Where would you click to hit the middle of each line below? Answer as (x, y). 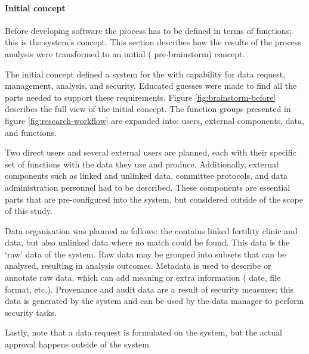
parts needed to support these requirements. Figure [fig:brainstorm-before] (140, 97)
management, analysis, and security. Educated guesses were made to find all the (151, 86)
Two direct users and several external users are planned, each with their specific (151, 152)
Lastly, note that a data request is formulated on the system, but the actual (143, 332)
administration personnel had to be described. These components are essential (148, 187)
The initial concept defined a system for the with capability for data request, (145, 74)
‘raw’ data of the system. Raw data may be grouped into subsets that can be (146, 254)
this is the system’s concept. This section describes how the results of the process (153, 42)
